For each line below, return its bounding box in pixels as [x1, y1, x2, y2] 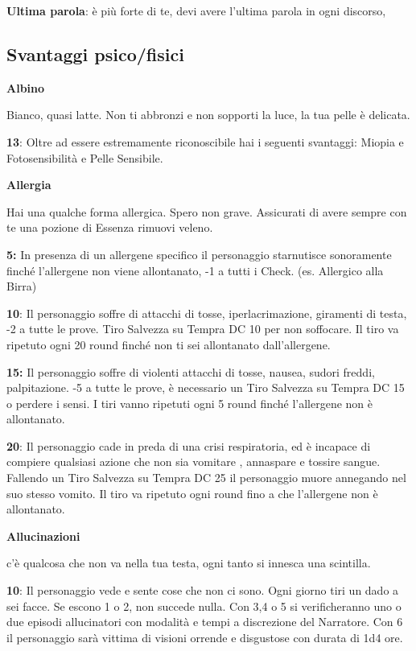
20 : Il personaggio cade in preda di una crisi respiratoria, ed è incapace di [6, 437, 371, 454]
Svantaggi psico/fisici [6, 41, 184, 66]
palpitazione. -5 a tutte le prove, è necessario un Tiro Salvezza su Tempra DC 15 [6, 379, 405, 396]
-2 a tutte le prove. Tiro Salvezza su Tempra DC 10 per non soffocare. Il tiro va [6, 320, 399, 337]
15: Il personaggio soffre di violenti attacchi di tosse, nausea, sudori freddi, [6, 363, 375, 380]
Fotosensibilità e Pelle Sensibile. [6, 149, 163, 166]
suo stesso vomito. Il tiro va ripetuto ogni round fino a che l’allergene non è [6, 484, 378, 501]
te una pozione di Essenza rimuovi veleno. [6, 219, 213, 236]
